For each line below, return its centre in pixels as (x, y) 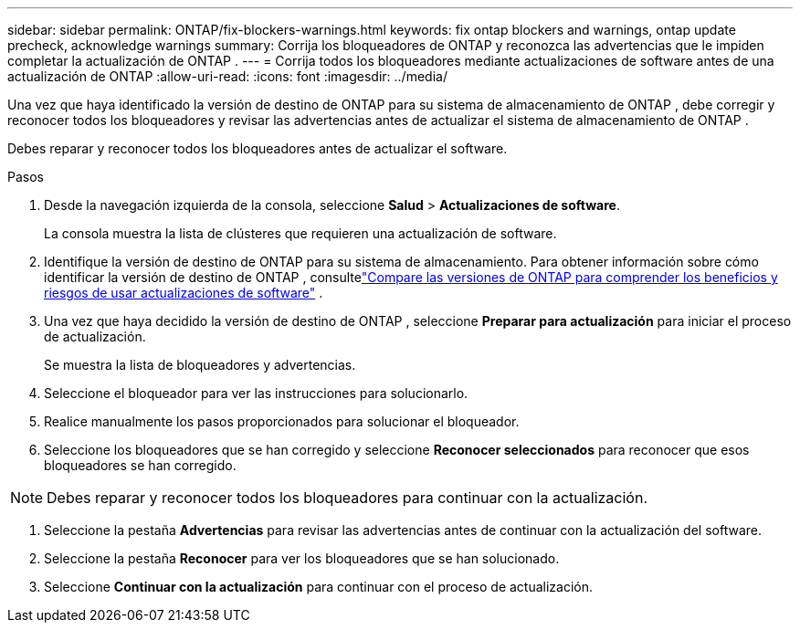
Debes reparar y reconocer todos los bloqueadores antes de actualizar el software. (258, 148)
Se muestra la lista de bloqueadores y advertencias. (200, 365)
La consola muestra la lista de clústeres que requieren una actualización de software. (300, 233)
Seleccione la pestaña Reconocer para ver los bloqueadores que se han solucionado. (302, 558)
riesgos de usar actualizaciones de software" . (184, 293)
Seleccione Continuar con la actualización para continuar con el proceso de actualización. (319, 587)
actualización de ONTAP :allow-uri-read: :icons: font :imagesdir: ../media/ (227, 76)
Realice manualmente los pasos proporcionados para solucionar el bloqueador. (282, 421)
